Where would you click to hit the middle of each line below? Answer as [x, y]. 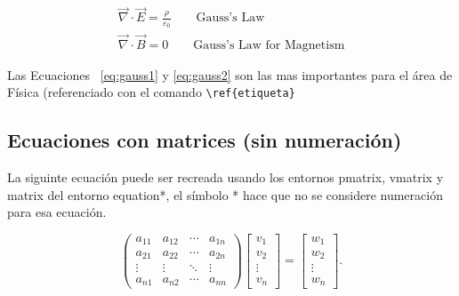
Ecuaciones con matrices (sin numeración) [205, 140]
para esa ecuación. [57, 212]
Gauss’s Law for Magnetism [269, 45]
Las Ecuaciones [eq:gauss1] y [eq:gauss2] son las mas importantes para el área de [230, 74]
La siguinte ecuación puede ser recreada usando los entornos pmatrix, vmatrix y [225, 177]
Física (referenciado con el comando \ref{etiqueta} [151, 92]
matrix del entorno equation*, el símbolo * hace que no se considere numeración [225, 194]
